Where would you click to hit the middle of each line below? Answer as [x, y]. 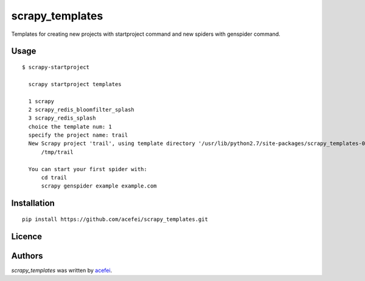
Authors [27, 256]
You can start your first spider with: [88, 169]
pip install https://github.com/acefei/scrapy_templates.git [115, 219]
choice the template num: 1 [70, 127]
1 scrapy [41, 101]
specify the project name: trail [78, 135]
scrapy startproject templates [75, 84]
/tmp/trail [57, 152]
